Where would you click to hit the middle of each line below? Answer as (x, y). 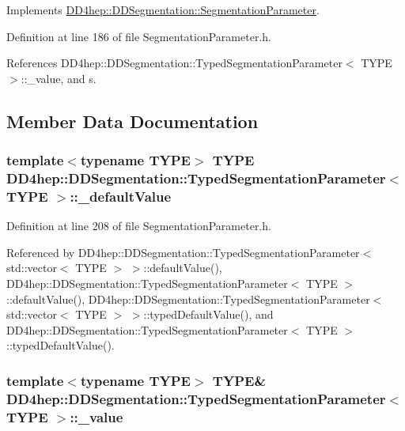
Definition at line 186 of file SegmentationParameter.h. (139, 36)
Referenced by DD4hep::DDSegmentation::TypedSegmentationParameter (183, 252)
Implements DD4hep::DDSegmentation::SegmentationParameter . (163, 9)
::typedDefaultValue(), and (208, 314)
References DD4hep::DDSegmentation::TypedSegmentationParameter (174, 63)
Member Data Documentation (132, 121)
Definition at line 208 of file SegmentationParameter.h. (139, 226)
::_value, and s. (59, 78)
